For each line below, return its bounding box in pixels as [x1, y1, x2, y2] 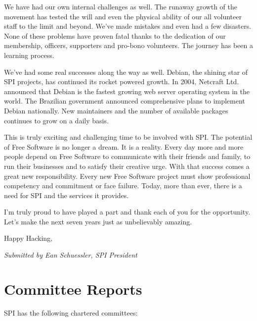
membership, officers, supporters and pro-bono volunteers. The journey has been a [4, 40, 253, 51]
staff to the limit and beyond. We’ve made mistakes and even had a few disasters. [4, 21, 252, 31]
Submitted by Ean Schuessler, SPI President [4, 250, 137, 260]
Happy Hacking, [4, 233, 53, 243]
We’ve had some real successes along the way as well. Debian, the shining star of [4, 66, 248, 77]
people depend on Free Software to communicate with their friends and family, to [4, 151, 251, 161]
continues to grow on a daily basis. [4, 115, 109, 125]
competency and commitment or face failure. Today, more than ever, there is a [4, 180, 242, 191]
